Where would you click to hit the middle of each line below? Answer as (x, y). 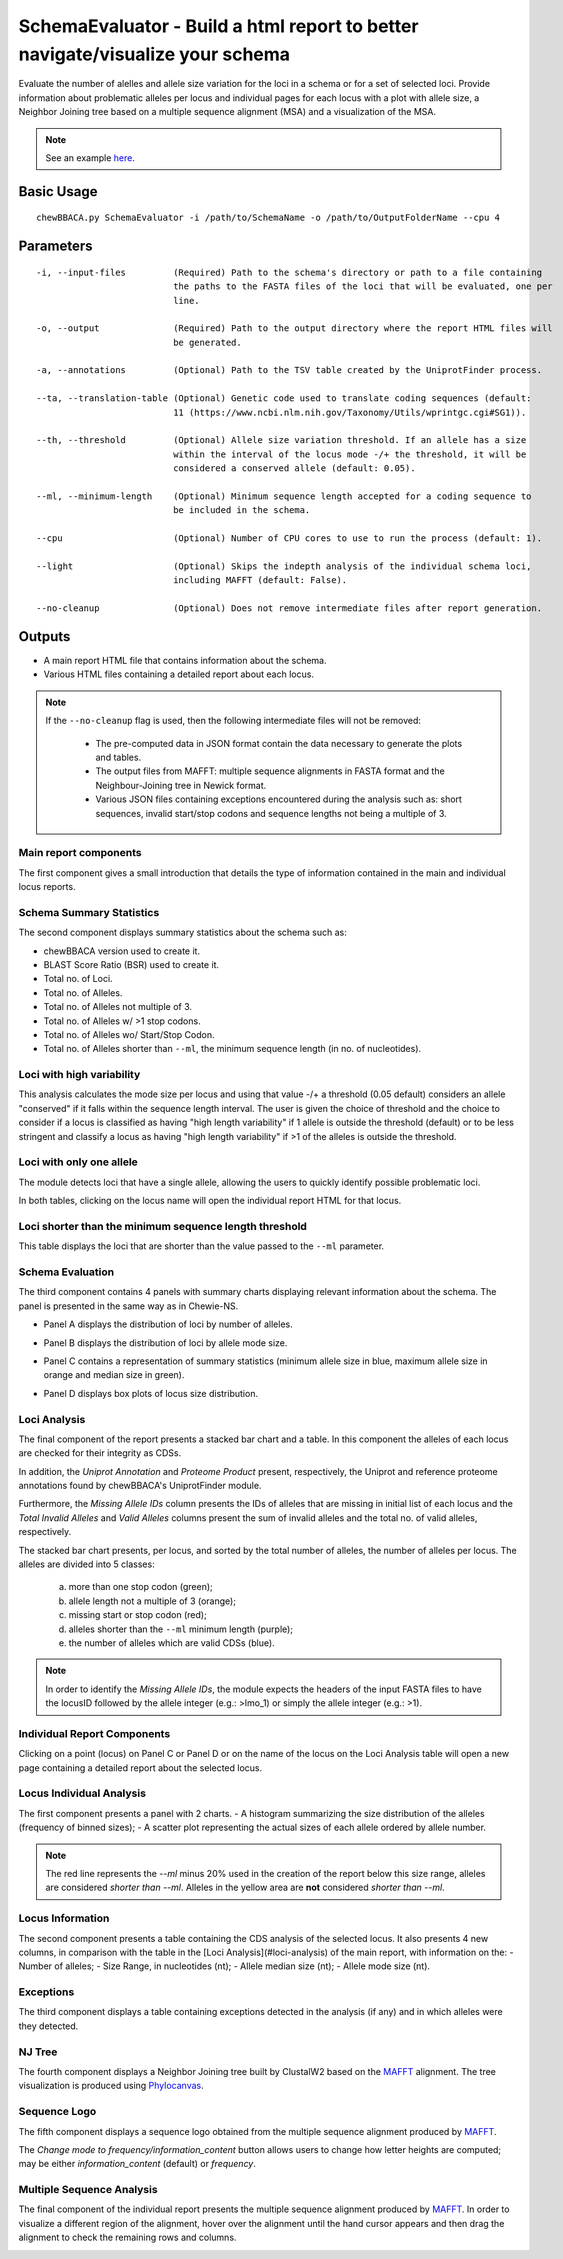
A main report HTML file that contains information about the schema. (185, 660)
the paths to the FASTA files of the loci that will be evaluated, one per (363, 286)
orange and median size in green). (114, 1375)
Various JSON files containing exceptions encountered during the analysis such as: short (278, 799)
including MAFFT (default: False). (260, 580)
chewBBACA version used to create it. (121, 951)
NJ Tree (38, 2052)
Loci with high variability (79, 1075)
